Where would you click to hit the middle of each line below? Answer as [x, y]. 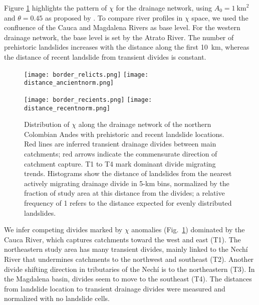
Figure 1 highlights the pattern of [56, 8]
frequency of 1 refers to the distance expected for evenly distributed [128, 202]
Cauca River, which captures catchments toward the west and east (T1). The [122, 239]
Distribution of [47, 124]
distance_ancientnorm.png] [69, 83]
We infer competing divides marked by [63, 230]
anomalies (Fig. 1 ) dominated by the [188, 230]
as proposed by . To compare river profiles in [114, 17]
